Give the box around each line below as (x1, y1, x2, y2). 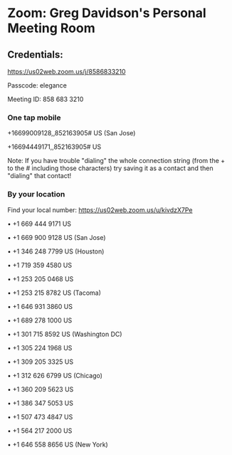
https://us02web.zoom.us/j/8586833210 (7, 68, 126, 75)
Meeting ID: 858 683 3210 (7, 95, 84, 103)
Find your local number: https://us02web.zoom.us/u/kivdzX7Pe (7, 205, 193, 214)
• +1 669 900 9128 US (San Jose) (7, 233, 106, 241)
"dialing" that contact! (7, 172, 72, 180)
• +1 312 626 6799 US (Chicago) (7, 371, 103, 380)
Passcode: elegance (7, 81, 68, 90)
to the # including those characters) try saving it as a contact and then (7, 164, 213, 172)
